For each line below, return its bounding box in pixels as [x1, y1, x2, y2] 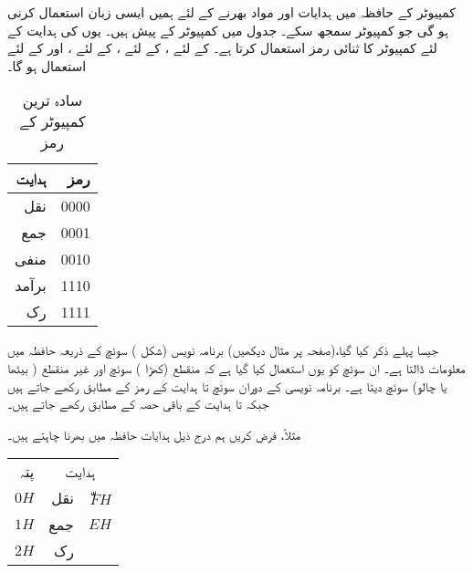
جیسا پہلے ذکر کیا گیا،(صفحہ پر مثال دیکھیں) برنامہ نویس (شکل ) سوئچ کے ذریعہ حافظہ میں [7, 340, 439, 359]
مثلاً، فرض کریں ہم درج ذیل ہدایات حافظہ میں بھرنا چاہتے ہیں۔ [7, 424, 301, 443]
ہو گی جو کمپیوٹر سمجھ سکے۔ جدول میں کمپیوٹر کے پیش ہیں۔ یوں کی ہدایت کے [7, 20, 448, 39]
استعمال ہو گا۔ [7, 56, 87, 75]
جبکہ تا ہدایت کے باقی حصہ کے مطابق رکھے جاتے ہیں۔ [7, 394, 269, 413]
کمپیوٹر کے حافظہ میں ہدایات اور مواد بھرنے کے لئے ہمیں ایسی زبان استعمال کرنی [7, 3, 456, 21]
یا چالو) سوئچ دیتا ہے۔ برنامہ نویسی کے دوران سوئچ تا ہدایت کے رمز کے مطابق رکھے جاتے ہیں [7, 376, 447, 395]
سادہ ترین [22, 89, 83, 111]
